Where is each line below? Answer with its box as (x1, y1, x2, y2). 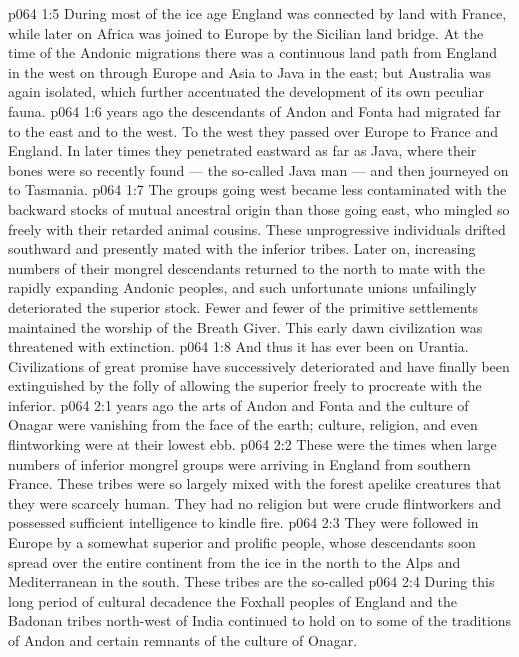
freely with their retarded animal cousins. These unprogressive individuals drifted (8, 218, 506, 239)
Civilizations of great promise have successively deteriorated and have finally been (8, 355, 510, 376)
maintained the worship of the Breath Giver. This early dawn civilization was (8, 316, 483, 337)
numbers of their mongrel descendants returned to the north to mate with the (8, 257, 485, 278)
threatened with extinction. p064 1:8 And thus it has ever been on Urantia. (8, 336, 469, 357)
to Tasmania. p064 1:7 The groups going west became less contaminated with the (8, 179, 507, 200)
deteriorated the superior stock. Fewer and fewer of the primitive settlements (8, 296, 479, 317)
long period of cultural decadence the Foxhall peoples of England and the (8, 590, 457, 611)
